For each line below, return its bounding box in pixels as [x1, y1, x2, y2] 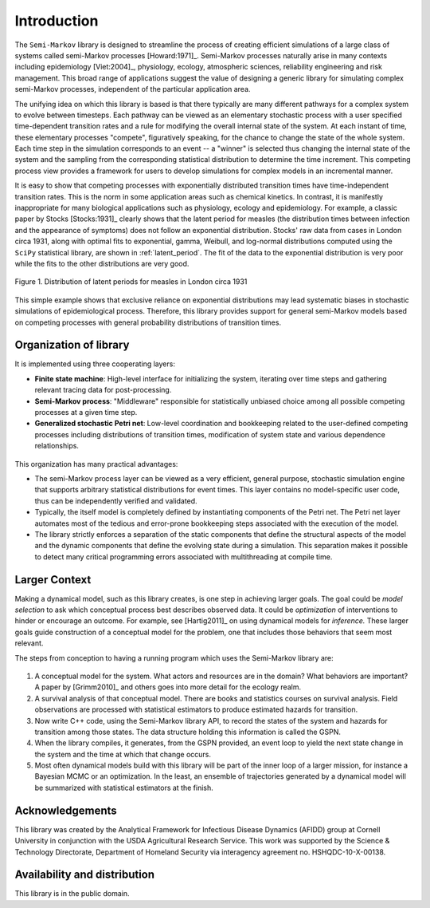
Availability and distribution [14, 868, 155, 882]
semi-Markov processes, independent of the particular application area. [14, 85, 251, 94]
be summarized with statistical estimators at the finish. [34, 783, 214, 792]
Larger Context [14, 573, 92, 586]
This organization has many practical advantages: [14, 459, 178, 468]
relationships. [34, 441, 80, 451]
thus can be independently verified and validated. [34, 495, 198, 506]
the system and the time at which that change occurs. [34, 749, 211, 759]
